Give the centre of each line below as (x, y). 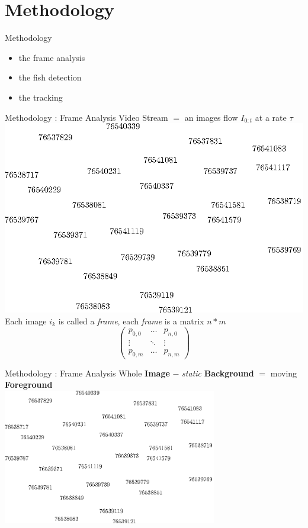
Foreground (29, 384)
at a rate (271, 117)
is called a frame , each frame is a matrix (131, 321)
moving (284, 373)
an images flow (211, 117)
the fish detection (50, 77)
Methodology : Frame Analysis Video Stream (86, 117)
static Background (218, 373)
